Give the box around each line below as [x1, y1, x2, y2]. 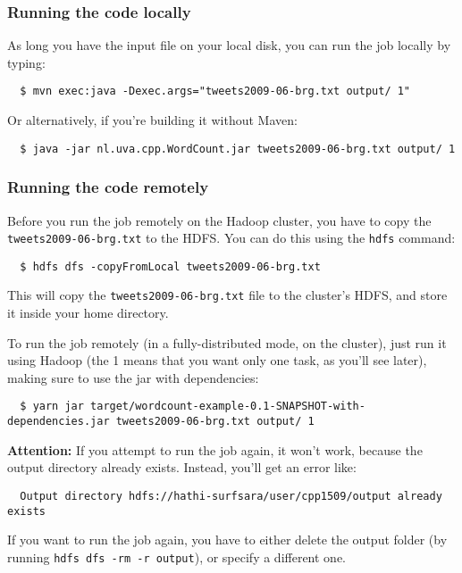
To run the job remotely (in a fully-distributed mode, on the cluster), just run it [7, 333, 447, 352]
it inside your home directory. [7, 303, 169, 322]
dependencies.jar [7, 415, 110, 428]
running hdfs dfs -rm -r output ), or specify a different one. [7, 547, 347, 566]
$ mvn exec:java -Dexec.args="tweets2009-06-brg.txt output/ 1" [20, 85, 411, 98]
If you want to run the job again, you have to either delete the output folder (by [7, 530, 448, 549]
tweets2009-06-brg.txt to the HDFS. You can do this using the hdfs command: [7, 228, 456, 247]
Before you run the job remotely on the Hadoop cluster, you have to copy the [7, 211, 432, 229]
